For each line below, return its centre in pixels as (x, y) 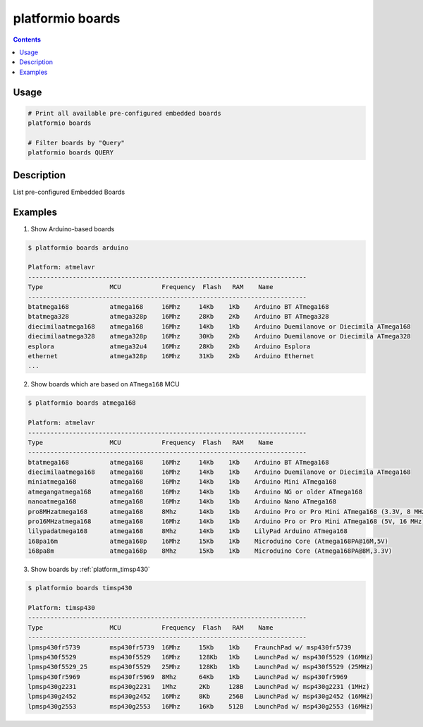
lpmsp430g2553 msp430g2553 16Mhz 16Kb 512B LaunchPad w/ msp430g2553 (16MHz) (201, 706)
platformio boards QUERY (71, 153)
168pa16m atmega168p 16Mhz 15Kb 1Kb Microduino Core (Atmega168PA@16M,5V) (208, 541)
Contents (27, 39)
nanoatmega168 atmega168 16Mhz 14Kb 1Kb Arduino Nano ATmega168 (182, 502)
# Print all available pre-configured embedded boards (124, 113)
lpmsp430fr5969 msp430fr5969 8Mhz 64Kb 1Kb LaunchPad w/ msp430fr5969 (188, 677)
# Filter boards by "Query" (76, 142)
